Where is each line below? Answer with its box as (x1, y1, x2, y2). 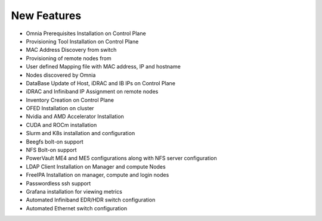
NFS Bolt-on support (26, 147, 77, 154)
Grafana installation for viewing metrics (26, 188, 122, 195)
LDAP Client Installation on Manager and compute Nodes (26, 163, 166, 170)
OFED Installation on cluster (26, 105, 95, 112)
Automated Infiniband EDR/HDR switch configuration (26, 197, 156, 204)
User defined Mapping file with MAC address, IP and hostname (26, 63, 181, 70)
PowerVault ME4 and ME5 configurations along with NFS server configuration (26, 155, 217, 162)
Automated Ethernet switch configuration (26, 204, 128, 211)
